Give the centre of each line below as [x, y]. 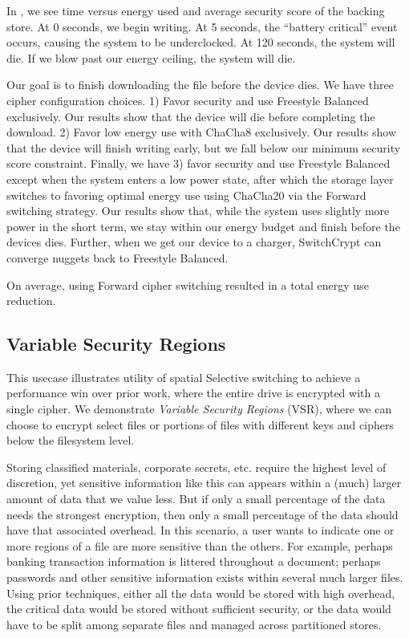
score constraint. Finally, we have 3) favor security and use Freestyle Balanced [198, 163]
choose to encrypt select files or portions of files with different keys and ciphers [200, 424]
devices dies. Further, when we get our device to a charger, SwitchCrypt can [194, 242]
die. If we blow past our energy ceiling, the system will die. [151, 57]
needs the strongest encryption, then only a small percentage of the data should [202, 514]
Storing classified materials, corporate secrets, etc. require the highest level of [196, 467]
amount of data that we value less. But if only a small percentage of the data [196, 499]
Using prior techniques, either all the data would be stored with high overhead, [201, 593]
